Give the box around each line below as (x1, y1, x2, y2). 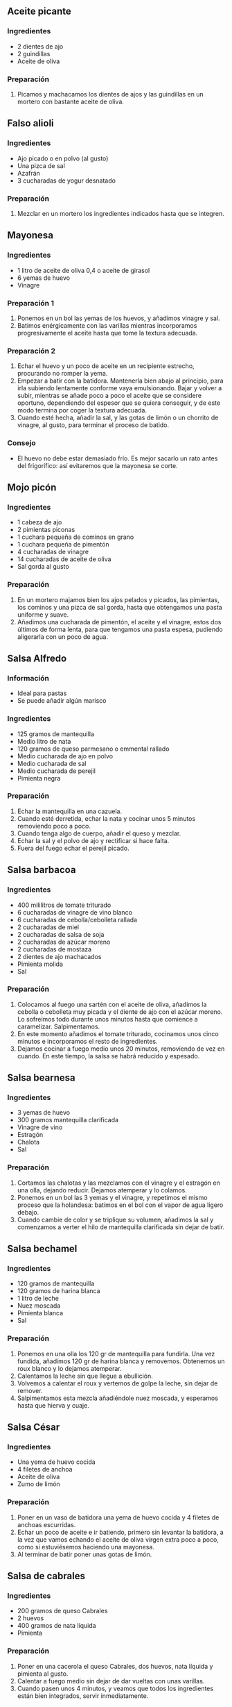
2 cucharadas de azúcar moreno (17, 938, 111, 946)
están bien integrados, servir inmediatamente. (17, 1691, 149, 1700)
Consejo (7, 438, 36, 448)
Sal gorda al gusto (17, 563, 69, 571)
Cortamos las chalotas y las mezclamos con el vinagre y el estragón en (17, 1179, 220, 1187)
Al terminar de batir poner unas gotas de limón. (17, 1550, 152, 1558)
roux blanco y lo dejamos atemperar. (17, 1364, 123, 1372)
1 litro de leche (17, 1294, 59, 1303)
